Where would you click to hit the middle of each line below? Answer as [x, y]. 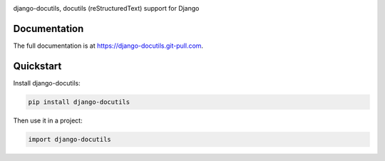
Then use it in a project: [48, 120]
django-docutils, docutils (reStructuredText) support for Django [106, 8]
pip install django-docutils [79, 102]
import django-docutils [70, 139]
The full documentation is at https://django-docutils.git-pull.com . [108, 46]
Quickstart [37, 66]
